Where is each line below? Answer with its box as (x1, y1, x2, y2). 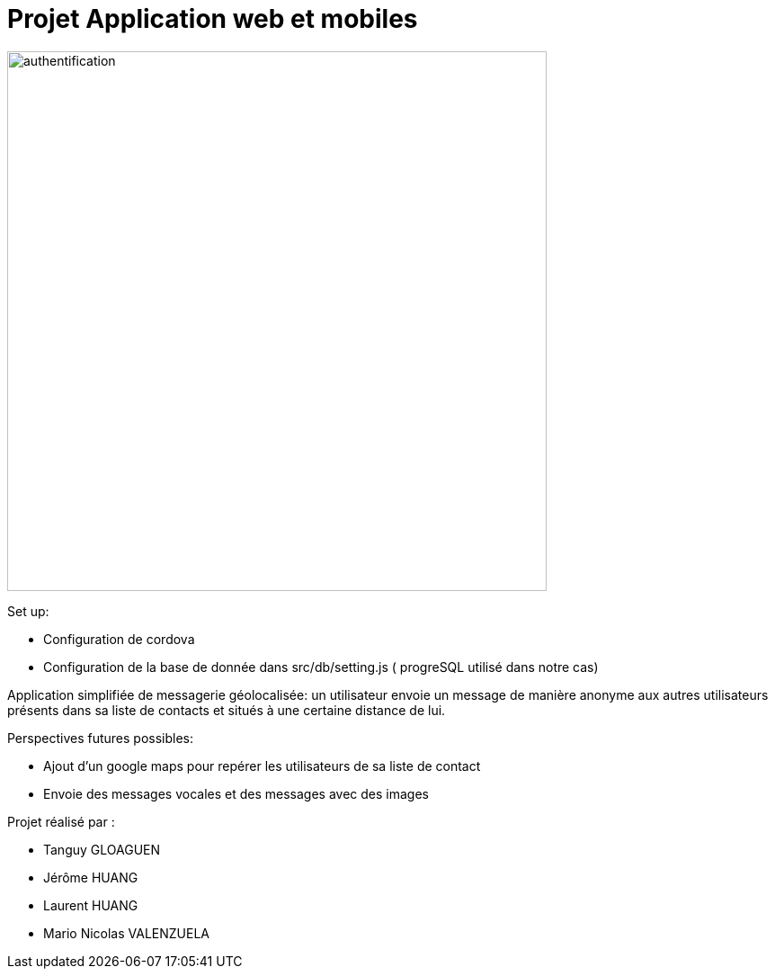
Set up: (7, 603, 49, 619)
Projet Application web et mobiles (7, 4, 418, 34)
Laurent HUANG (43, 897, 138, 913)
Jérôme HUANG (43, 869, 138, 885)
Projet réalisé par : (7, 813, 115, 829)
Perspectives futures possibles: (7, 730, 194, 746)
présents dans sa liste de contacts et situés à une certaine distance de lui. (7, 702, 446, 718)
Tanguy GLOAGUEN (43, 841, 161, 857)
